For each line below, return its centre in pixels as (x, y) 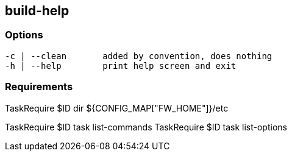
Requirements (39, 87)
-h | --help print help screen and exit (121, 66)
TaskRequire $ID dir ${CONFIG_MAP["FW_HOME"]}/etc (117, 108)
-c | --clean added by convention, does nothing (139, 56)
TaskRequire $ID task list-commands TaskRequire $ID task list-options (146, 127)
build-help (37, 11)
